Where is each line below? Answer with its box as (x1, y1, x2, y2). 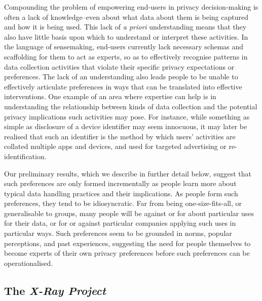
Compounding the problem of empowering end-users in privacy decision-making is (4, 2, 258, 12)
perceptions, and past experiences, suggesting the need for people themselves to (4, 237, 251, 248)
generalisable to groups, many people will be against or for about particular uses (4, 207, 254, 218)
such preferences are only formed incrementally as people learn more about (4, 178, 237, 189)
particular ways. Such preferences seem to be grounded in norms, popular (4, 228, 232, 238)
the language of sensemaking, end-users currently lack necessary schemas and (4, 41, 244, 52)
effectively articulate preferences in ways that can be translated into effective (4, 81, 242, 92)
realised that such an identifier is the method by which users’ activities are (4, 131, 236, 141)
